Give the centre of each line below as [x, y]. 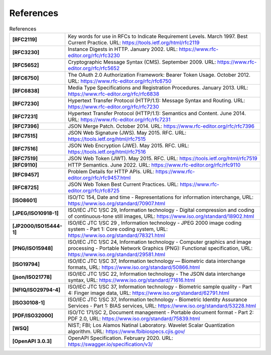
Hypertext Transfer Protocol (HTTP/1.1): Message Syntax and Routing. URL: [157, 100]
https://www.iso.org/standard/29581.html [117, 254]
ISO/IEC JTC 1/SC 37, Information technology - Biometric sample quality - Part [160, 286]
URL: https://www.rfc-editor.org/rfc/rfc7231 [119, 119]
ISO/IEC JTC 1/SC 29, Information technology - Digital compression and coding [161, 210]
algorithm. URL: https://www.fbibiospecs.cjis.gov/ [126, 331]
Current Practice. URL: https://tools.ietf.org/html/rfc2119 [134, 43]
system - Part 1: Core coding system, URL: [118, 229]
